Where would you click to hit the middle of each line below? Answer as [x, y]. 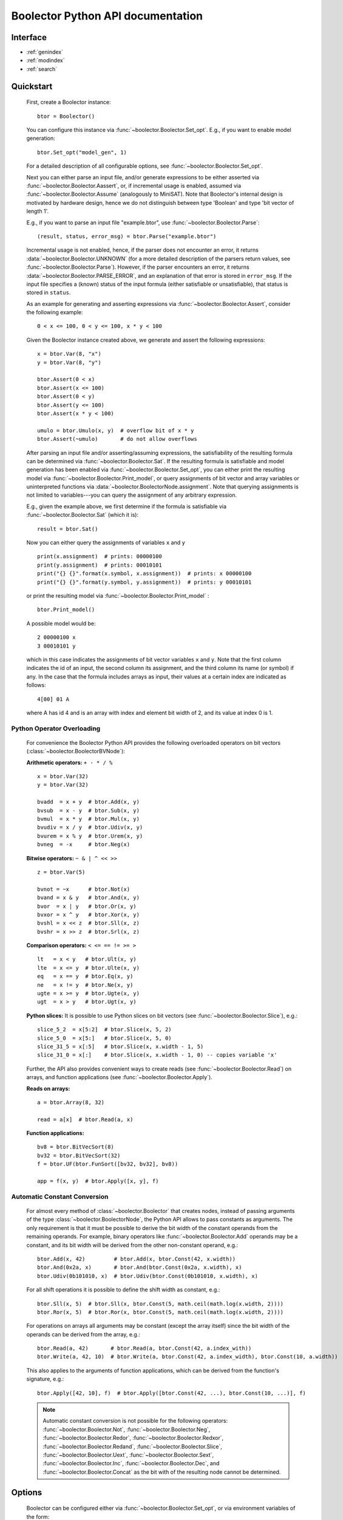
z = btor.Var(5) [61, 872]
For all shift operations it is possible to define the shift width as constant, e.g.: [123, 1290]
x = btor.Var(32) [63, 776]
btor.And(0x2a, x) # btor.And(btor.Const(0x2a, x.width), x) [140, 1267]
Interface [29, 37]
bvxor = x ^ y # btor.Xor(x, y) [88, 914]
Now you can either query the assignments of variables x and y [106, 543]
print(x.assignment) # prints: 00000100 [100, 557]
